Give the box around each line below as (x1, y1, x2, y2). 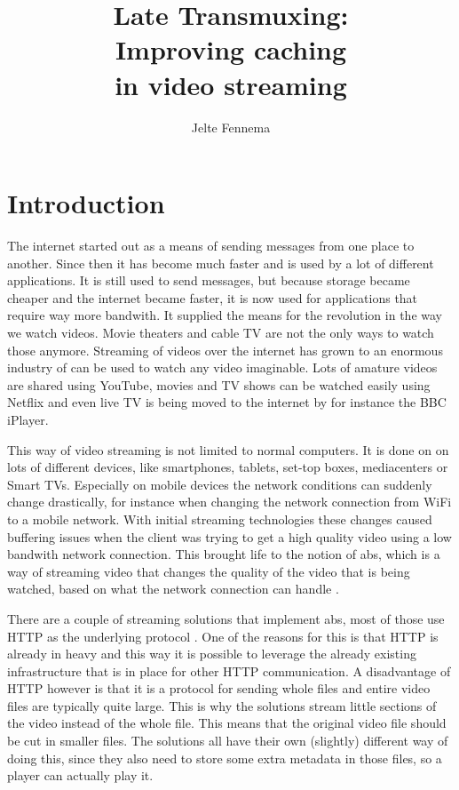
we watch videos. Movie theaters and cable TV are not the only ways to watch (7, 323, 434, 341)
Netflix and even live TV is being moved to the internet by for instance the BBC (7, 393, 447, 411)
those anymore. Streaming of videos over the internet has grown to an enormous (7, 340, 443, 359)
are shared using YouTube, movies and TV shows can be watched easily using (7, 375, 431, 394)
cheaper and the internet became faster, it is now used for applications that (7, 288, 418, 307)
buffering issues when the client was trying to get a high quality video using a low (7, 527, 452, 546)
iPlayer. (7, 410, 49, 428)
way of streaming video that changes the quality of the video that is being (7, 562, 410, 580)
